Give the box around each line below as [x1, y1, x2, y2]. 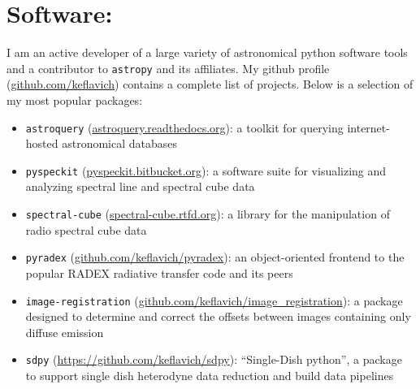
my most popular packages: [6, 91, 143, 108]
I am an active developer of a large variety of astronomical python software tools [6, 44, 408, 61]
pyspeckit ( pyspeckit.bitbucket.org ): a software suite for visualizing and [25, 162, 387, 179]
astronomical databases [62, 135, 178, 152]
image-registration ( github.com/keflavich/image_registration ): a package [25, 292, 403, 309]
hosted [25, 135, 58, 152]
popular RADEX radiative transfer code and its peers [25, 264, 293, 281]
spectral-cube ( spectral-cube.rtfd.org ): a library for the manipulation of [25, 205, 390, 223]
